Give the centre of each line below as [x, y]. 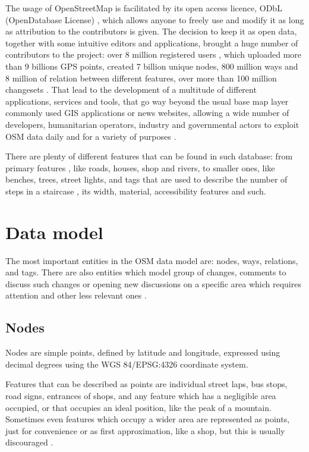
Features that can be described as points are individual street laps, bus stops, [146, 384]
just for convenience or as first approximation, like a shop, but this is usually [145, 430]
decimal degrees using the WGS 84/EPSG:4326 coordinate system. [127, 364]
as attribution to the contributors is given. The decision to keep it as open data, [151, 31]
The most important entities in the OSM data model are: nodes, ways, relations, [152, 260]
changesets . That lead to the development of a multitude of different [131, 90]
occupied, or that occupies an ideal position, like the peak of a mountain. [138, 407]
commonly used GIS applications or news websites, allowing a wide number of [147, 113]
